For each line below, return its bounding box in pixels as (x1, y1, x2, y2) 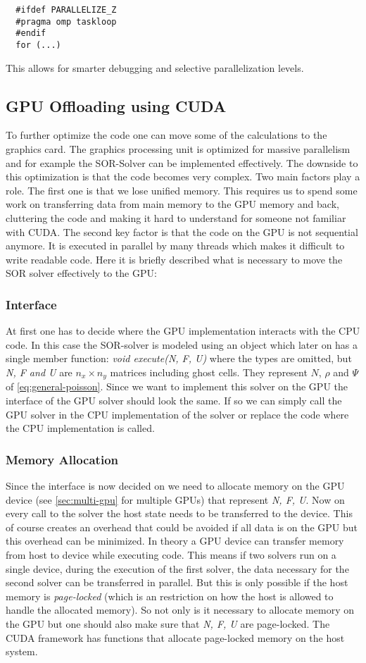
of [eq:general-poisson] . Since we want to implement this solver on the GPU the (6, 379, 348, 394)
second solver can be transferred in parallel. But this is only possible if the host (6, 575, 348, 590)
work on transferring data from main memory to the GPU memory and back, (6, 197, 339, 211)
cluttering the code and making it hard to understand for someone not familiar (6, 210, 346, 225)
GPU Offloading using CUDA (6, 94, 227, 116)
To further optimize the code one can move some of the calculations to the (6, 128, 327, 142)
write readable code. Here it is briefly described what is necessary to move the (6, 252, 343, 266)
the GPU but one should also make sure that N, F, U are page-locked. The (6, 616, 330, 631)
